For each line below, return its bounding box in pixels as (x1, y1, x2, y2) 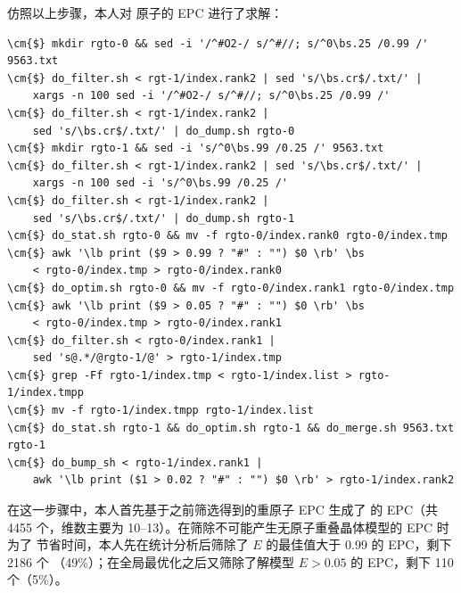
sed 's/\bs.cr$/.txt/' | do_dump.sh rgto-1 (32, 211, 295, 225)
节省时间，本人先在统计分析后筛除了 (36, 535, 249, 554)
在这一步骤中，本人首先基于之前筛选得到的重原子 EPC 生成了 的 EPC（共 (7, 500, 438, 519)
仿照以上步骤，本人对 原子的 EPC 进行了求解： (7, 4, 284, 21)
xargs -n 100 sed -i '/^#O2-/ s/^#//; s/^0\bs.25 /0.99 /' (32, 89, 391, 103)
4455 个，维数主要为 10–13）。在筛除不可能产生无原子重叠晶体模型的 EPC (7, 517, 433, 536)
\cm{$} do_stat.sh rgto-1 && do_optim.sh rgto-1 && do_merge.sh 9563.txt (7, 421, 455, 434)
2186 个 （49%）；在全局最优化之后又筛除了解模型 (7, 552, 294, 571)
